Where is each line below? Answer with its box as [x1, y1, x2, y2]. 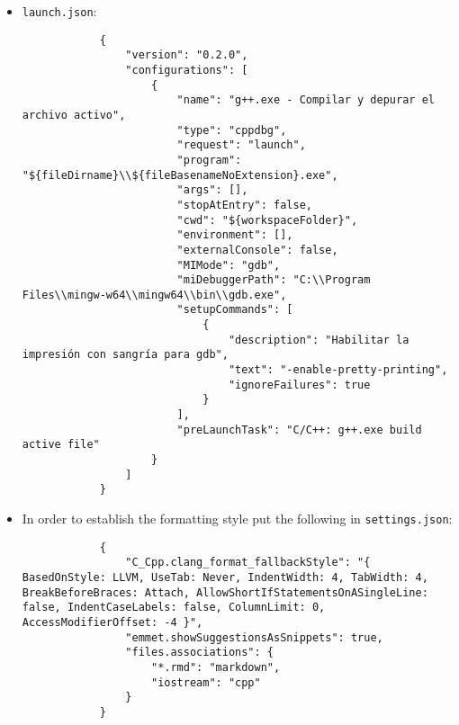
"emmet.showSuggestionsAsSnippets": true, [125, 631, 383, 644]
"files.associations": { [125, 646, 274, 659]
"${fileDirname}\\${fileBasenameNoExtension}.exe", [22, 168, 338, 182]
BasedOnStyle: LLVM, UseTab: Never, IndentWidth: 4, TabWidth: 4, [22, 570, 428, 584]
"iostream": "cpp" [150, 676, 261, 689]
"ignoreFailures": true [228, 378, 371, 391]
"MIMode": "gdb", [176, 258, 281, 272]
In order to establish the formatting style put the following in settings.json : [22, 509, 453, 527]
